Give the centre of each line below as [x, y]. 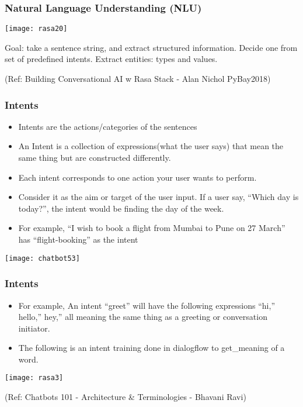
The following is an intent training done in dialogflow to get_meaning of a [151, 348]
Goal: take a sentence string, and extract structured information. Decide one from [151, 47]
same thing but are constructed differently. [95, 158]
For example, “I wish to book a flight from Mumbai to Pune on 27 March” [152, 228]
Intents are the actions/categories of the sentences [108, 126]
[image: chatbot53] [42, 258]
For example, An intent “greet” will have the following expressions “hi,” [147, 305]
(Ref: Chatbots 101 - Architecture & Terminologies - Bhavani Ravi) [126, 397]
